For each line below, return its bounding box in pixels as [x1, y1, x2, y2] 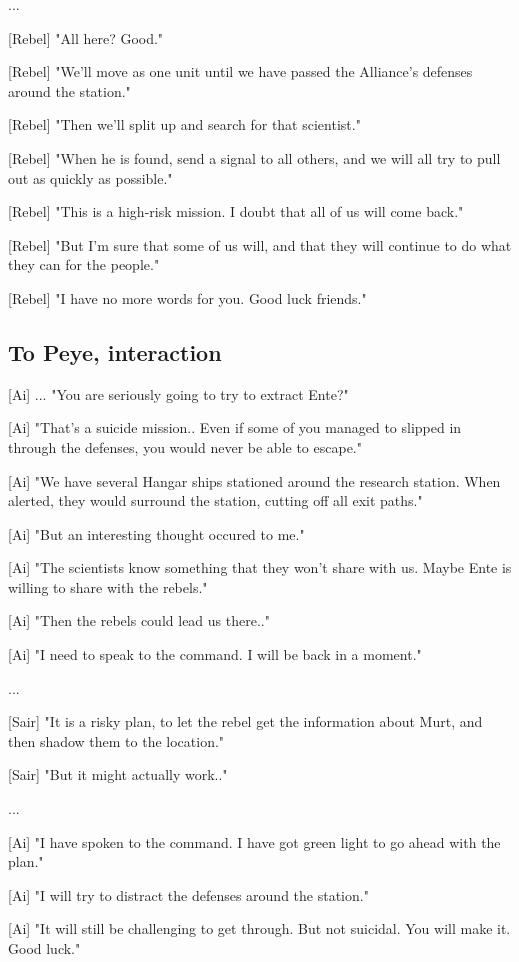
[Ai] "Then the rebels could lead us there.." [8, 610, 270, 631]
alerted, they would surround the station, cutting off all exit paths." [8, 490, 423, 511]
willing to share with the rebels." [8, 576, 208, 597]
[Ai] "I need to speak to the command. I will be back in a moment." [8, 644, 422, 665]
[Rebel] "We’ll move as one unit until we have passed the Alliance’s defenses [8, 61, 473, 82]
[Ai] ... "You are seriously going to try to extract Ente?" [8, 383, 349, 404]
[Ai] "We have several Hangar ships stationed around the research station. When [8, 470, 501, 491]
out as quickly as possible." [8, 167, 173, 188]
